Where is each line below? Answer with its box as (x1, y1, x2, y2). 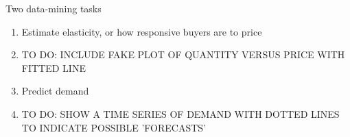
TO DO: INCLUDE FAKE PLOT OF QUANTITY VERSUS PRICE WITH (21, 47, 345, 62)
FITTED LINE (21, 60, 86, 75)
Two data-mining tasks (5, 1, 102, 15)
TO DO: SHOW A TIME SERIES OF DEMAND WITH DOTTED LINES (21, 106, 340, 121)
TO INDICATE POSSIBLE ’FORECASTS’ (21, 120, 206, 134)
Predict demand (21, 84, 89, 98)
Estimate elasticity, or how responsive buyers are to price (21, 24, 262, 38)
